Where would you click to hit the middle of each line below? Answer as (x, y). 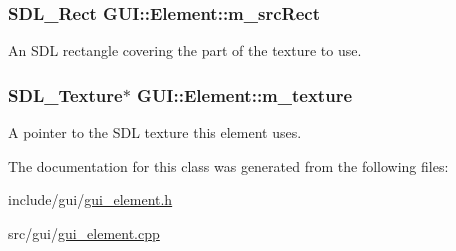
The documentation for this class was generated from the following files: (228, 165)
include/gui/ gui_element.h (90, 199)
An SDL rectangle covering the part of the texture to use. (185, 50)
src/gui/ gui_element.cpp (84, 232)
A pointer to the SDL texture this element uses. (155, 132)
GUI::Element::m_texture (245, 94)
